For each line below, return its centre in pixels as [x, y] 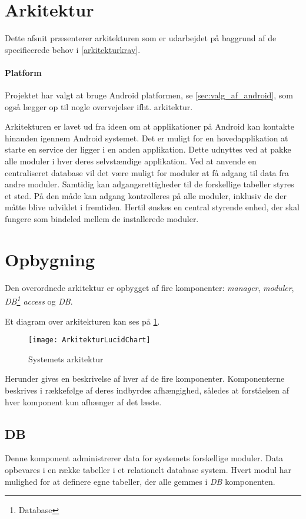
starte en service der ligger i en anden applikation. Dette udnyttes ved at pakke [148, 149]
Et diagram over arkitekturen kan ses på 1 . [82, 321]
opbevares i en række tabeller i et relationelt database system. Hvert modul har [148, 470]
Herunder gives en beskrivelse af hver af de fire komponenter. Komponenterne [145, 378]
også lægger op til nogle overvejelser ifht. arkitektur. [99, 106]
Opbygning [50, 259]
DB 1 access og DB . [39, 300]
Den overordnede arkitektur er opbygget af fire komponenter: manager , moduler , [149, 287]
